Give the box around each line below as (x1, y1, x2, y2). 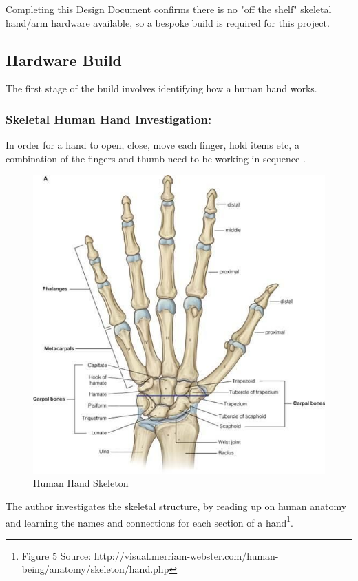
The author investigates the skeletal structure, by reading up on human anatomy (6, 499, 347, 514)
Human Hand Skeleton (33, 476, 129, 490)
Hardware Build (6, 49, 123, 70)
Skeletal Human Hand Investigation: (6, 110, 212, 127)
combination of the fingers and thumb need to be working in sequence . (6, 151, 306, 165)
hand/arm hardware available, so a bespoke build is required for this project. (6, 15, 330, 30)
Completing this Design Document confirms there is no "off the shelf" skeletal (6, 2, 332, 16)
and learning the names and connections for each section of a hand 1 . (6, 513, 294, 529)
